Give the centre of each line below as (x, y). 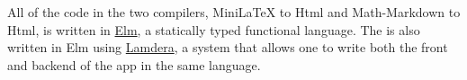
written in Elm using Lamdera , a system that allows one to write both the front (228, 47)
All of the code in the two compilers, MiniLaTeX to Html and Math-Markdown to (234, 12)
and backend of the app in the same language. (134, 64)
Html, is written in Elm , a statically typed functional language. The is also (214, 29)
